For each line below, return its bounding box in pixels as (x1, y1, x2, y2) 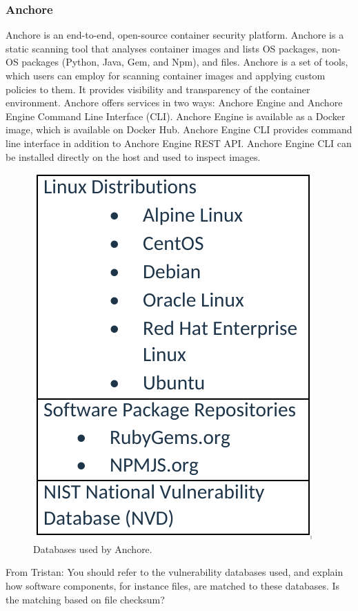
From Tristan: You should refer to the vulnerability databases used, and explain (6, 565, 344, 579)
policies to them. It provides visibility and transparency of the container (6, 81, 310, 96)
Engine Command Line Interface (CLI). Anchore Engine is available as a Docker (6, 108, 346, 123)
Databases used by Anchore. (33, 541, 152, 556)
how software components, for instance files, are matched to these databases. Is (6, 578, 340, 592)
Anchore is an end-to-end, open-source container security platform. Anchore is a (6, 28, 344, 42)
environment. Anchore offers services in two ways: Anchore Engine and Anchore (6, 95, 343, 110)
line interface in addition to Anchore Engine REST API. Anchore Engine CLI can (6, 135, 352, 150)
